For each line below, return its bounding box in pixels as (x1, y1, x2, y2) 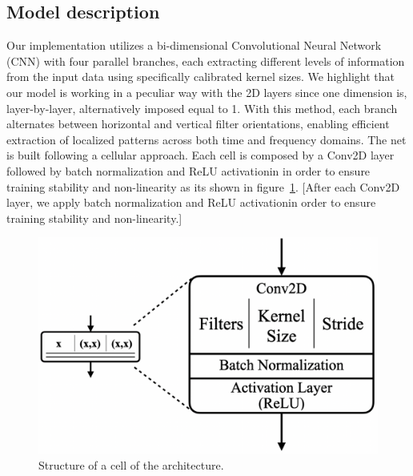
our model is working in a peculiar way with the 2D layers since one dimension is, (6, 83, 407, 100)
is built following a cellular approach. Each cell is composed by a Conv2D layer (6, 147, 395, 163)
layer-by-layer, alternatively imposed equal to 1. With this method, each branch (6, 99, 398, 116)
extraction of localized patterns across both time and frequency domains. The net (6, 131, 407, 147)
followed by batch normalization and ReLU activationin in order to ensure (6, 162, 371, 179)
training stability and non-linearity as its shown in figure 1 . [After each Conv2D (6, 178, 400, 195)
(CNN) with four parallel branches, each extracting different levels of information (6, 52, 405, 69)
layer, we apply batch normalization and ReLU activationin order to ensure (6, 194, 376, 211)
